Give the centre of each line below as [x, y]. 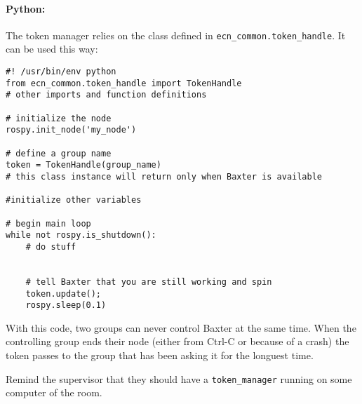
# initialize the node [59, 118]
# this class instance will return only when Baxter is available [164, 176]
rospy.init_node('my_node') [71, 130]
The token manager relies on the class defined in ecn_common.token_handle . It [176, 35]
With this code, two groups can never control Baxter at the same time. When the [181, 327]
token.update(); [63, 294]
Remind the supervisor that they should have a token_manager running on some [179, 378]
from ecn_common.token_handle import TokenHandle [124, 83]
